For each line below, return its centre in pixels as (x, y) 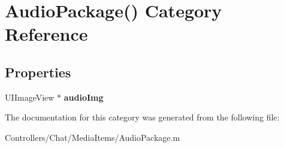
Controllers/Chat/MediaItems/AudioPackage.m (93, 137)
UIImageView (30, 97)
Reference (46, 34)
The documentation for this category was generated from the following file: (142, 117)
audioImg (84, 97)
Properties (38, 72)
